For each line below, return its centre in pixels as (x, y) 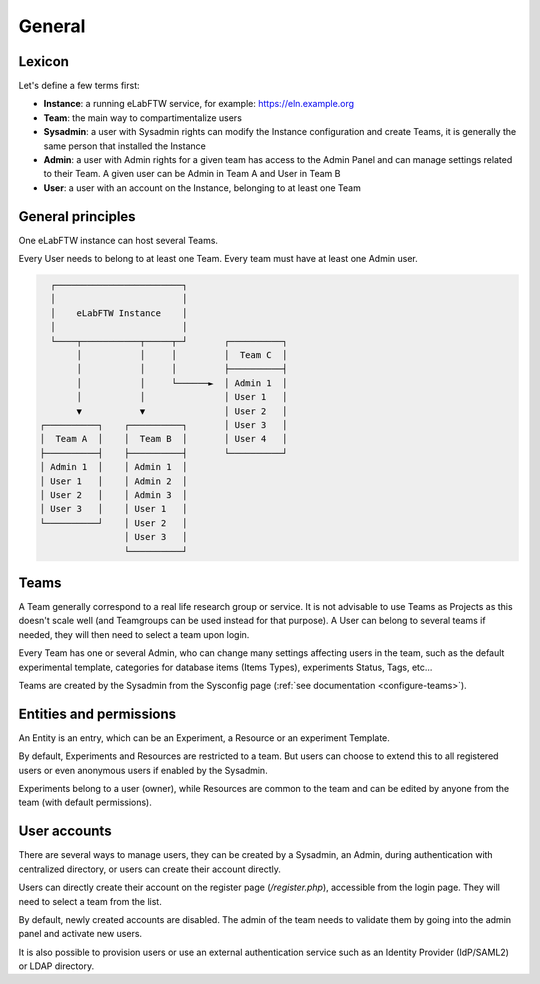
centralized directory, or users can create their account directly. (150, 869)
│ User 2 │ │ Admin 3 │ (113, 494)
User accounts (65, 831)
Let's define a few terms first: (79, 86)
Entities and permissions (97, 713)
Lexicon (44, 61)
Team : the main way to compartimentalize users (142, 117)
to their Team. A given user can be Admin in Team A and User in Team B (192, 174)
